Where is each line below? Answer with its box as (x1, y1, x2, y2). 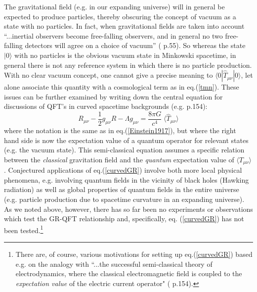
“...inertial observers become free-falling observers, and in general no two (4, 30, 223, 41)
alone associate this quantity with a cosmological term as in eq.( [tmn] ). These (4, 82, 239, 92)
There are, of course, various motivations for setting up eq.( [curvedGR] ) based (15, 249, 253, 259)
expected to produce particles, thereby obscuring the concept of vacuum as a (4, 11, 236, 21)
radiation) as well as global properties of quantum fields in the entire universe (4, 184, 239, 195)
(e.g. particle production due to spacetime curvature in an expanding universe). (4, 194, 245, 204)
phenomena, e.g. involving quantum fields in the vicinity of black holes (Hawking (4, 174, 249, 185)
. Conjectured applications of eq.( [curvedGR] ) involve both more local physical (4, 165, 242, 175)
